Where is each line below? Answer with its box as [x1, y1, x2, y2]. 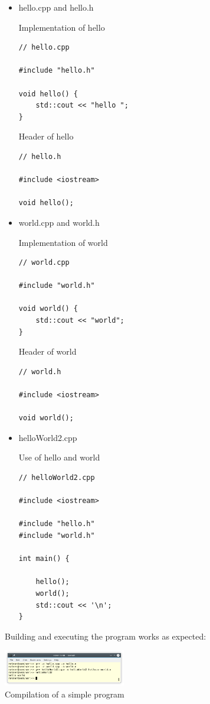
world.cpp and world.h [18, 216, 100, 228]
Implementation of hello [18, 21, 105, 33]
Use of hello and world [18, 451, 100, 463]
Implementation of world [18, 236, 108, 248]
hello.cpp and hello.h [18, 1, 94, 13]
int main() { [18, 554, 70, 563]
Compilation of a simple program [5, 687, 124, 700]
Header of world [18, 345, 77, 358]
